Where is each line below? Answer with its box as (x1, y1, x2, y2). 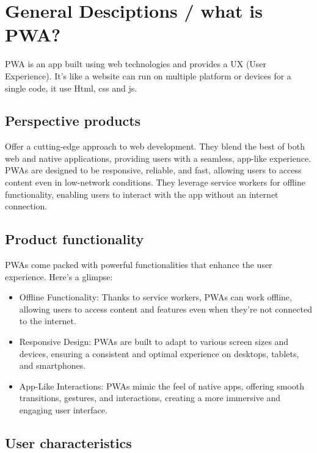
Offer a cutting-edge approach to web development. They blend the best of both (5, 140, 305, 153)
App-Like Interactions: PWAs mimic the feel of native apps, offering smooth (19, 379, 305, 392)
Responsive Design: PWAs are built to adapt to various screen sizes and (19, 335, 289, 348)
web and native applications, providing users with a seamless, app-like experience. (5, 151, 312, 164)
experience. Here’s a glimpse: (5, 270, 113, 283)
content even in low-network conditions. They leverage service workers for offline (5, 176, 305, 189)
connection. (5, 200, 48, 212)
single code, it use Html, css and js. (5, 81, 137, 94)
